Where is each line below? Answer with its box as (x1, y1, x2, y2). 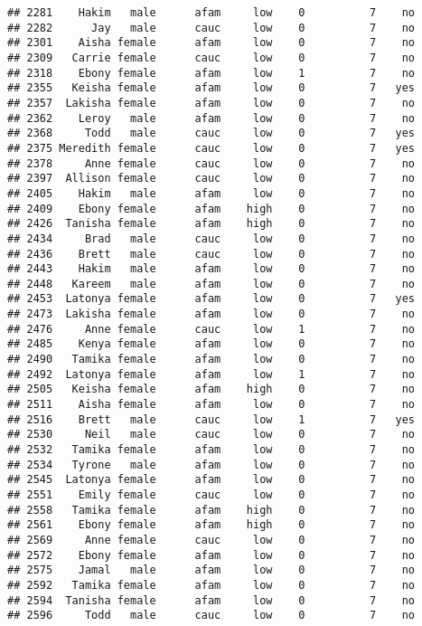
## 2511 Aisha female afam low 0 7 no (7, 398, 416, 412)
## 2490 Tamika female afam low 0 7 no (7, 353, 416, 366)
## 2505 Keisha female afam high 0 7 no (7, 383, 416, 396)
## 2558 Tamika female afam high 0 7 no (7, 503, 416, 517)
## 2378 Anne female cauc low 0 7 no (7, 156, 416, 170)
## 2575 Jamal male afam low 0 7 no (7, 564, 416, 577)
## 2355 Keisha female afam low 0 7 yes (7, 81, 416, 95)
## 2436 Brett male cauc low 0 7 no (7, 247, 416, 261)
